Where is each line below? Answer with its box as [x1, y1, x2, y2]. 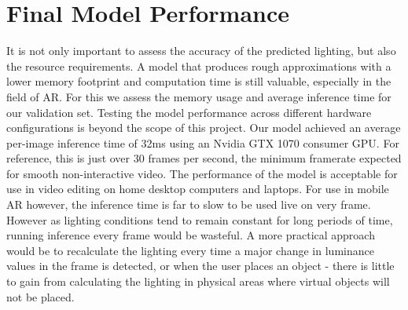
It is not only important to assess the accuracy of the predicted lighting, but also [6, 42, 396, 59]
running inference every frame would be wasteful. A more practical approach [6, 227, 375, 243]
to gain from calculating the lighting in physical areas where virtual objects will [6, 273, 390, 290]
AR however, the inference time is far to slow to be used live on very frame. [6, 196, 371, 213]
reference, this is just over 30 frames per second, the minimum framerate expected [6, 150, 402, 166]
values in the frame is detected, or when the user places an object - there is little [6, 257, 395, 274]
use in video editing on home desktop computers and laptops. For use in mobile [6, 181, 389, 197]
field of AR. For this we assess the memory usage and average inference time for [6, 88, 391, 104]
